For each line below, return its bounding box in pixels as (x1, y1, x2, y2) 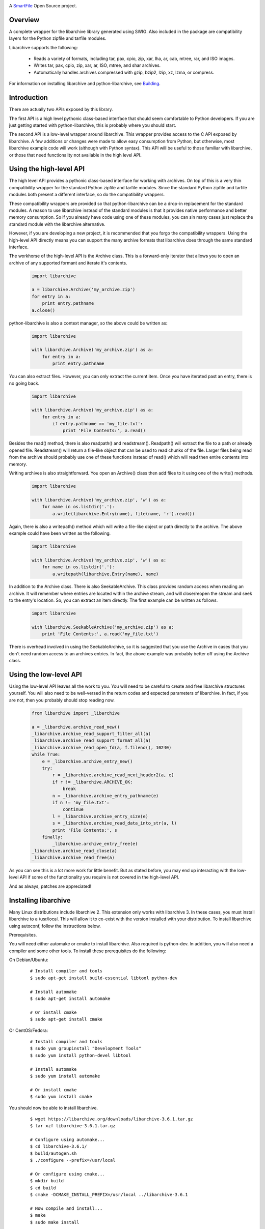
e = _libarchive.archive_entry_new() (42, 759, 133, 764)
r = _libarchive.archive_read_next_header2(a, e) (52, 772, 174, 778)
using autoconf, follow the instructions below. (9, 923, 101, 929)
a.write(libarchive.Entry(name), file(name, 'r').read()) (52, 511, 195, 516)
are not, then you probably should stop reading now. (9, 697, 115, 703)
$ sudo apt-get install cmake (30, 1017, 103, 1022)
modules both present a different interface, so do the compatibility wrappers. (9, 192, 165, 198)
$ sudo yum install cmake (30, 1094, 93, 1100)
